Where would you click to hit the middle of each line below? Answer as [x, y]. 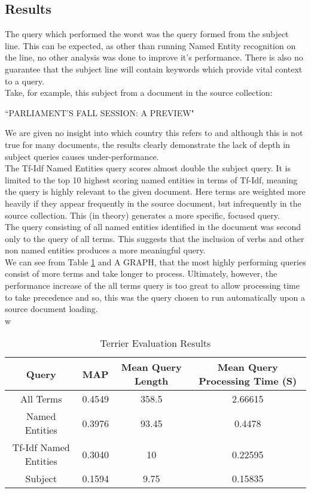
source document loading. [51, 309]
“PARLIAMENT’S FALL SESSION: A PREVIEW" [100, 112]
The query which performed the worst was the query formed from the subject [147, 34]
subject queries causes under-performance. [82, 156]
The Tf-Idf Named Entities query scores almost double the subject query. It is [148, 168]
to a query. [25, 81]
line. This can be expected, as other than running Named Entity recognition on [150, 45]
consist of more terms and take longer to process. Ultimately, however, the [141, 273]
